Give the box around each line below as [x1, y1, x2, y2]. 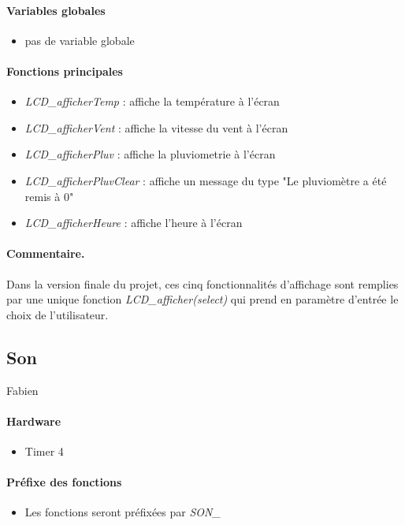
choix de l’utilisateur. [6, 306, 109, 322]
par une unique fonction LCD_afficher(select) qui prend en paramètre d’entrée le [6, 291, 399, 307]
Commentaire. [6, 245, 85, 262]
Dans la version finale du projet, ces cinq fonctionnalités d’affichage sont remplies [6, 275, 399, 292]
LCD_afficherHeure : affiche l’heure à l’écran [24, 214, 243, 231]
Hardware [6, 412, 61, 429]
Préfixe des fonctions [6, 474, 122, 490]
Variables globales [6, 2, 106, 18]
